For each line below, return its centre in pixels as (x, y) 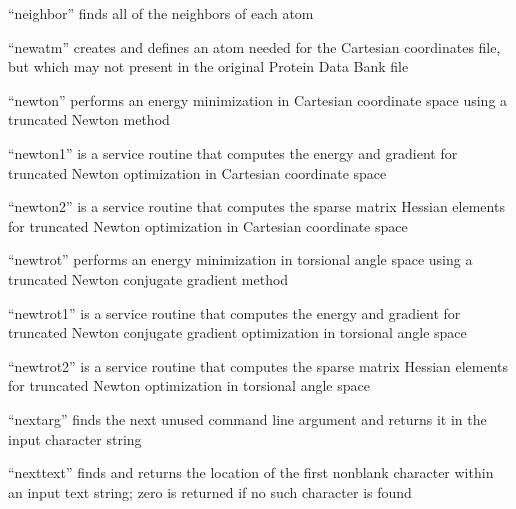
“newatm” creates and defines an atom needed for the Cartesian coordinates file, (254, 46)
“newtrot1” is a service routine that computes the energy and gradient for (234, 312)
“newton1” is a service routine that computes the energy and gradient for (233, 152)
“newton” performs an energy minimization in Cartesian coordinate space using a (258, 99)
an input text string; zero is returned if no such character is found (210, 491)
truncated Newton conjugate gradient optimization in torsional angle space (237, 332)
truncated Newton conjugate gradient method (148, 278)
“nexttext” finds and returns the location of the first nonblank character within (251, 472)
